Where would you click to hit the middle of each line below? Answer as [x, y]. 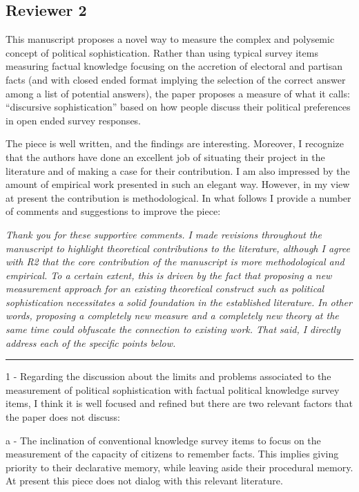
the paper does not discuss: [63, 417]
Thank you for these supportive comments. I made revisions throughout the [164, 234]
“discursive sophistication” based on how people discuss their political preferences [178, 107]
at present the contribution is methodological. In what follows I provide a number [178, 197]
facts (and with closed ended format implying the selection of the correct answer [176, 79]
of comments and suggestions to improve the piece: [113, 211]
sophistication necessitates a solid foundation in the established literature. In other [179, 302]
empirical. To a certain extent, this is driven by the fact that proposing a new [169, 275]
